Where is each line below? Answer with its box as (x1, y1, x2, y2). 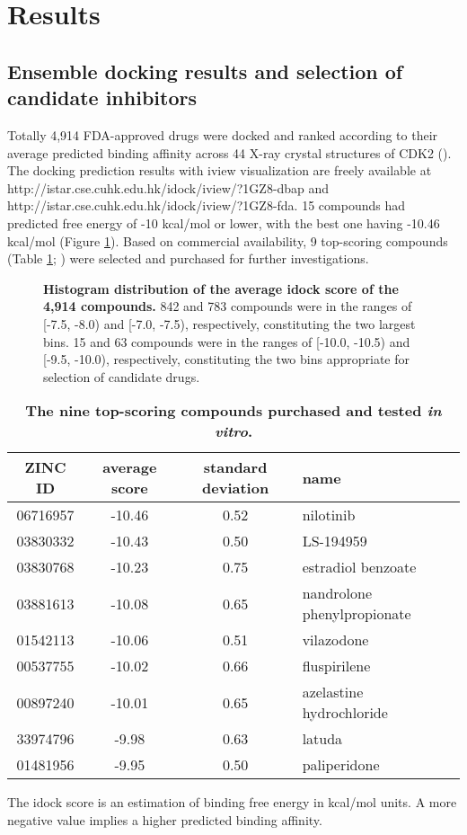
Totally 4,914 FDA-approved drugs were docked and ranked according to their (7, 125, 438, 144)
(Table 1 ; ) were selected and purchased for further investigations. (7, 249, 369, 268)
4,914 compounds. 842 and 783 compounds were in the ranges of (43, 297, 412, 315)
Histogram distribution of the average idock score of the (43, 279, 399, 298)
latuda (302, 728, 343, 750)
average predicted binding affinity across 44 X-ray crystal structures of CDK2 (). (7, 143, 452, 162)
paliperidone (302, 754, 380, 776)
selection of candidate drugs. (43, 367, 200, 386)
